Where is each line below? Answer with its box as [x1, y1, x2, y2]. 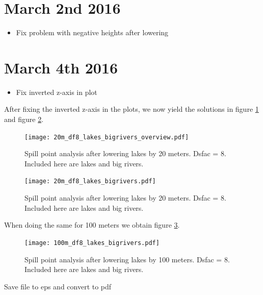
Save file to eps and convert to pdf [4, 281, 112, 291]
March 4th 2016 [4, 57, 118, 78]
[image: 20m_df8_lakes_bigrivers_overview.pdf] [24, 133, 189, 141]
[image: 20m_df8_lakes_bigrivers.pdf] [24, 178, 156, 185]
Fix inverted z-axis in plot [16, 86, 97, 97]
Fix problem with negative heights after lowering [16, 27, 169, 38]
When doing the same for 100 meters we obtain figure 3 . [4, 219, 180, 230]
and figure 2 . [4, 114, 44, 125]
